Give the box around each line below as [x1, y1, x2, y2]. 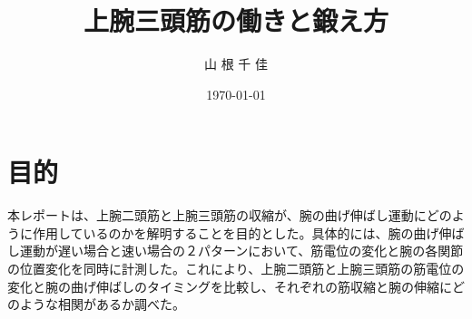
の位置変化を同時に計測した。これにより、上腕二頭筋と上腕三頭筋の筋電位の [7, 259, 465, 278]
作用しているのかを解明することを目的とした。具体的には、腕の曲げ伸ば [32, 223, 465, 242]
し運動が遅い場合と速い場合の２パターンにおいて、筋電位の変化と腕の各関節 [7, 241, 464, 260]
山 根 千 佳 [204, 54, 268, 73]
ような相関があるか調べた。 [19, 295, 185, 314]
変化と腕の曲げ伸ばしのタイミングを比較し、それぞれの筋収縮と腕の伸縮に [7, 276, 452, 295]
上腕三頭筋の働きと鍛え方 [83, 2, 388, 39]
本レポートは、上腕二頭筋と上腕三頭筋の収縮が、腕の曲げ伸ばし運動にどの [7, 206, 452, 225]
